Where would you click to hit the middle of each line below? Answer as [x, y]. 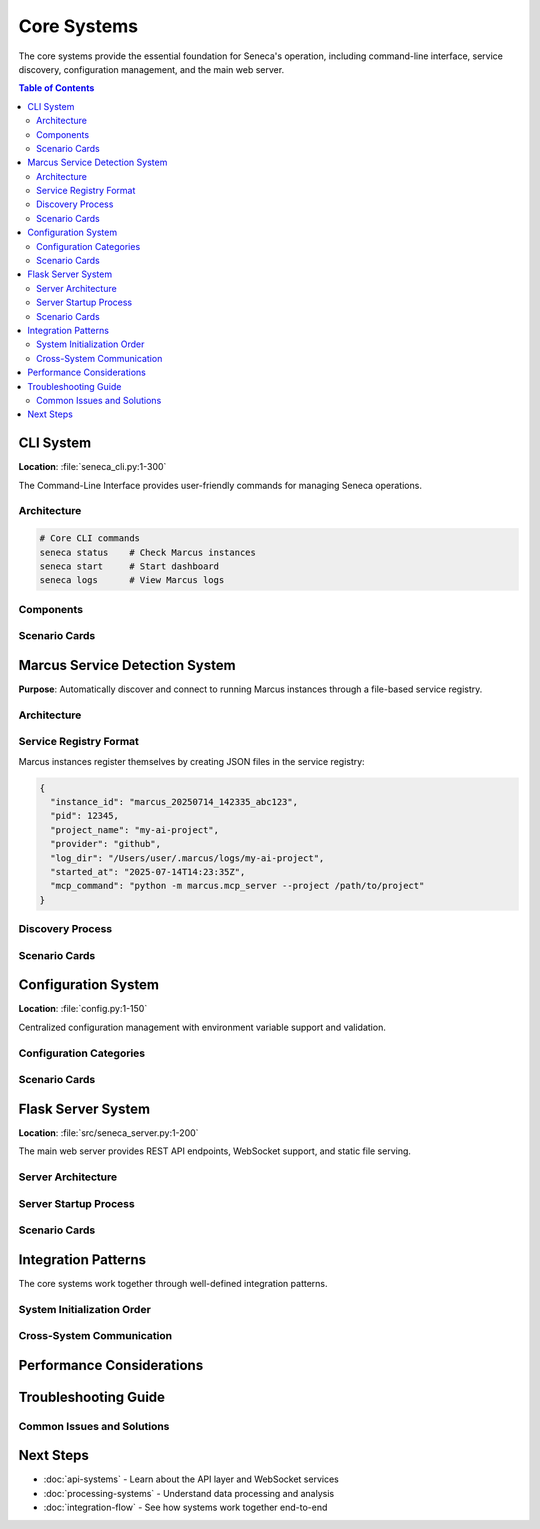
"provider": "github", [106, 844]
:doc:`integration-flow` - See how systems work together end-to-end [185, 1507]
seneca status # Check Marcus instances [148, 552]
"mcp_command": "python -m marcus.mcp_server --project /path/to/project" [237, 886]
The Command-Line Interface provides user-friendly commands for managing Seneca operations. [220, 485]
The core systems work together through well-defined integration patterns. [173, 1283]
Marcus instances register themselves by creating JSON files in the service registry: [191, 761]
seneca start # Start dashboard [129, 566]
